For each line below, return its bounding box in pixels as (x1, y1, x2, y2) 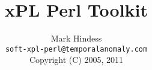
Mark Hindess (50, 32, 102, 44)
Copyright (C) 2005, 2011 (29, 53, 123, 66)
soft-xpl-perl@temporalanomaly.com (5, 44, 148, 53)
